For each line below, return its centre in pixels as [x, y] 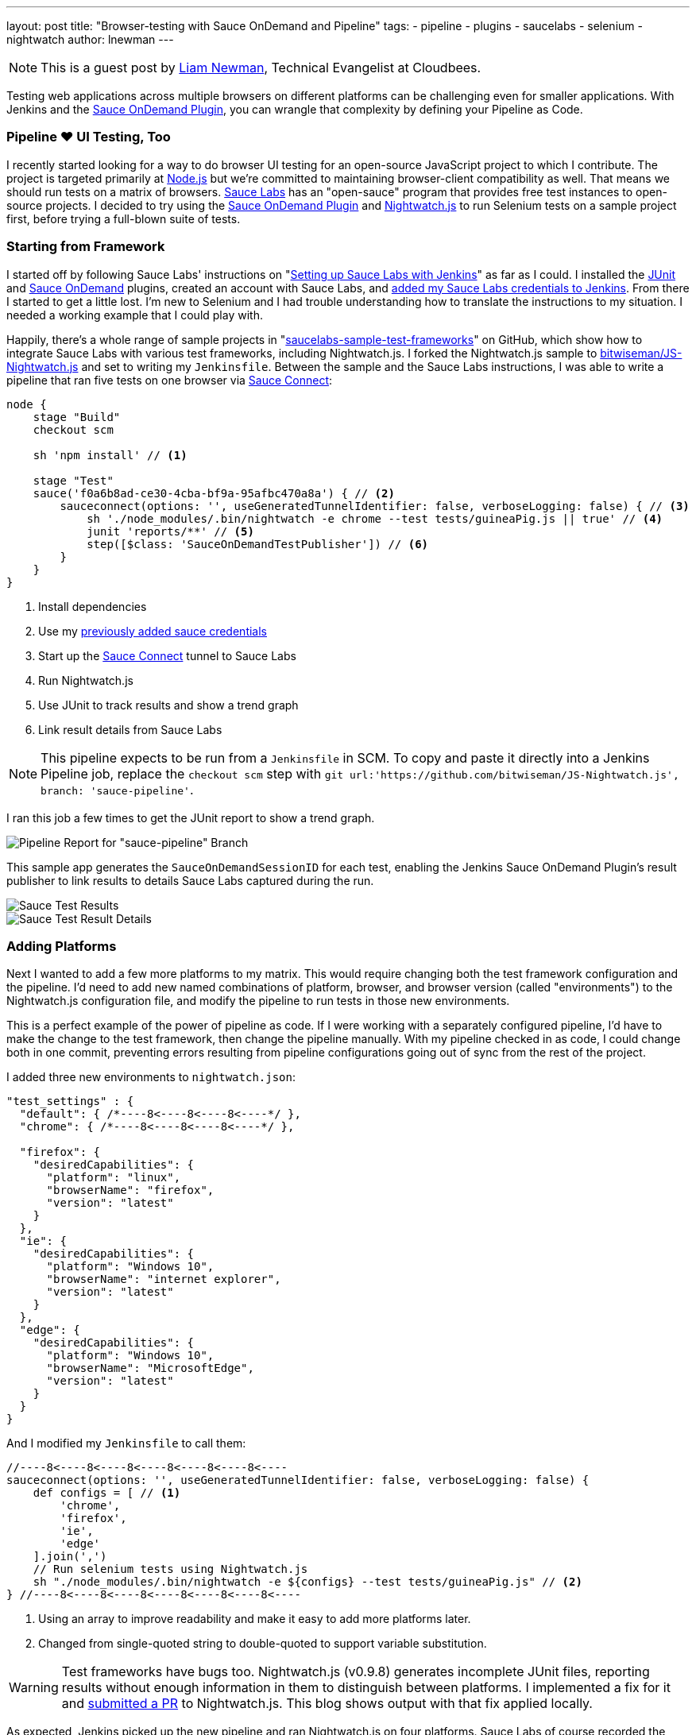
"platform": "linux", [114, 1178]
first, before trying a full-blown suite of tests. [124, 218]
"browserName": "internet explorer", [164, 1279]
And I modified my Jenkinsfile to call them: [126, 1443]
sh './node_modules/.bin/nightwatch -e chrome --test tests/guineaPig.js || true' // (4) [375, 518]
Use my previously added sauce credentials [153, 631]
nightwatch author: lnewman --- [90, 39]
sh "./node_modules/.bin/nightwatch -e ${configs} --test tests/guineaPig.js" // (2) [307, 1582]
